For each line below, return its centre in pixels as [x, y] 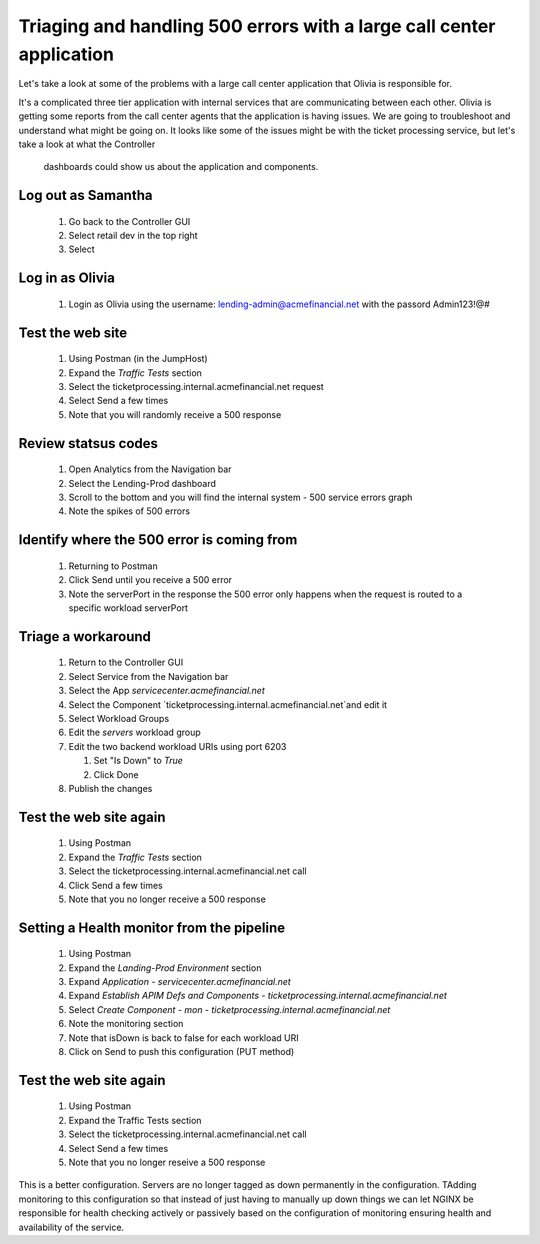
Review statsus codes [88, 443]
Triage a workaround [85, 636]
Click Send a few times [116, 885]
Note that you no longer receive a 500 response [167, 899]
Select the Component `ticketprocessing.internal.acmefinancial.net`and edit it [228, 704]
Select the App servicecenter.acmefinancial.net [166, 691]
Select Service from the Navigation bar [148, 676]
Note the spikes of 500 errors [129, 511]
